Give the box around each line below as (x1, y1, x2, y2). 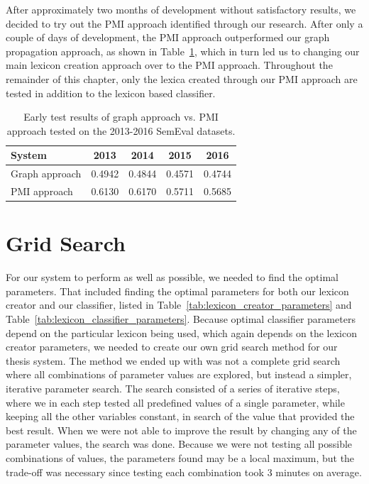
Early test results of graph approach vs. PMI (23, 109, 219, 124)
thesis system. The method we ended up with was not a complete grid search (6, 353, 341, 368)
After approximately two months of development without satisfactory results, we (6, 2, 356, 16)
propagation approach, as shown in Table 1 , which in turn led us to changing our (6, 43, 360, 58)
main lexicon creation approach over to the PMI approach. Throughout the (6, 57, 333, 72)
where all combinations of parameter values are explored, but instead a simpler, (6, 367, 352, 382)
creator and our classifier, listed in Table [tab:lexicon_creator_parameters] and (6, 297, 352, 312)
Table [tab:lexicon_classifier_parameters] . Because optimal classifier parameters (6, 312, 356, 326)
